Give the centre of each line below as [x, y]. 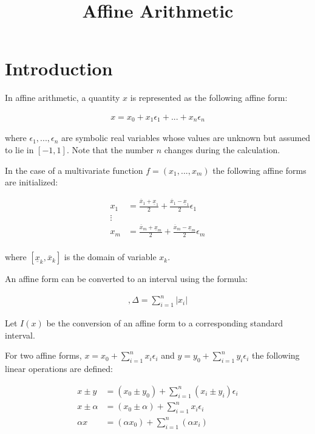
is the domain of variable [110, 257]
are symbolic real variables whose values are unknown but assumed [186, 138]
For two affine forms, [43, 355]
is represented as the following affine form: [209, 98]
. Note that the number [110, 149]
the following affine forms [259, 170]
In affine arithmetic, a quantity [63, 98]
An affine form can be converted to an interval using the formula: [127, 279]
